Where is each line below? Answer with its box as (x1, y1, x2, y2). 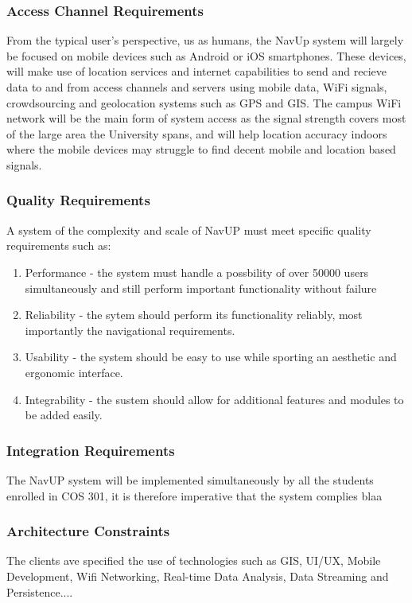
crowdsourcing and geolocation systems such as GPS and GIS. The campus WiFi (6, 94, 402, 111)
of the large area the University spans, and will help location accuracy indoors (6, 125, 387, 142)
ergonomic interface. (25, 364, 123, 380)
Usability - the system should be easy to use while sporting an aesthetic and (25, 348, 397, 365)
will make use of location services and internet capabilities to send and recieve (6, 63, 387, 80)
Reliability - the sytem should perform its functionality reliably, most (25, 306, 363, 323)
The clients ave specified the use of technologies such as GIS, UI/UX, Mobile (6, 552, 381, 569)
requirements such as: (6, 237, 111, 254)
